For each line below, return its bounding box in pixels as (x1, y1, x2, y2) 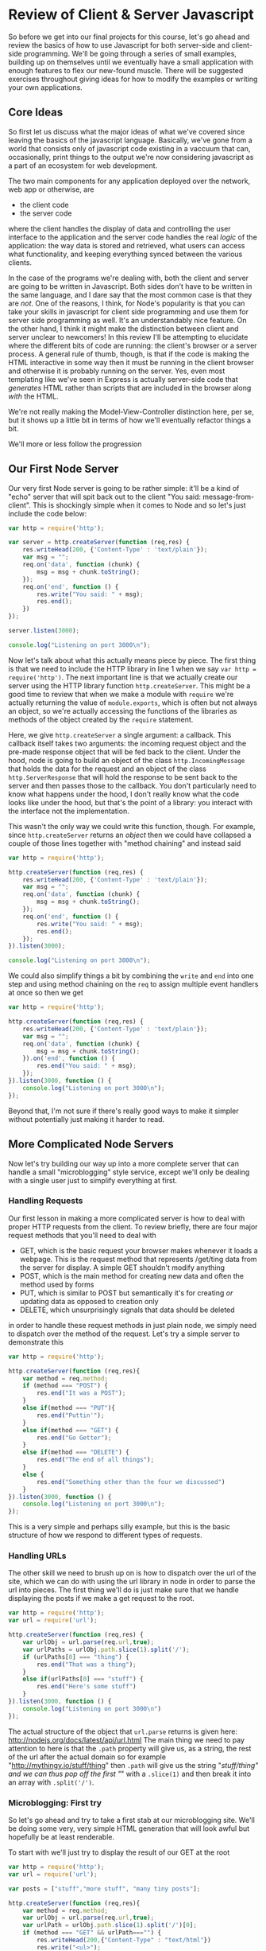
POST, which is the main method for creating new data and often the (19, 1271, 245, 1280)
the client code (19, 200, 69, 209)
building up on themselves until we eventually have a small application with (8, 57, 254, 67)
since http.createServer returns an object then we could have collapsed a (8, 830, 252, 839)
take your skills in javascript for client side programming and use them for (8, 306, 249, 316)
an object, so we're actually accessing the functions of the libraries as (8, 706, 237, 715)
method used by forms (19, 1279, 94, 1289)
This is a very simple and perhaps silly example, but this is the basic (8, 1522, 230, 1532)
